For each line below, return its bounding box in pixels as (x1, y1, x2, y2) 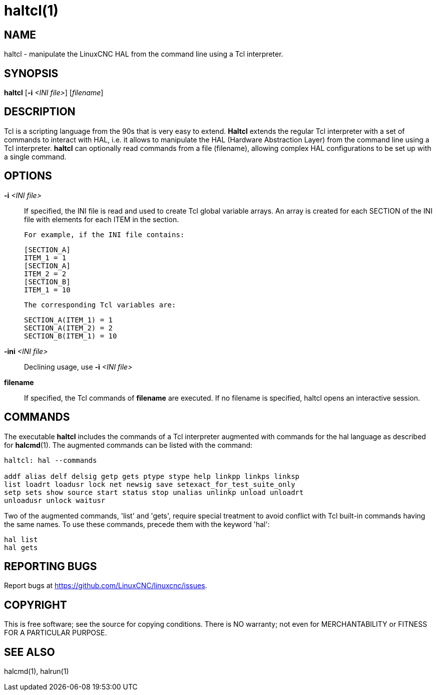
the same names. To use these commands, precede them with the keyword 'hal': (4, 519, 270, 529)
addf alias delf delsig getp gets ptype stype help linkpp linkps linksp (4, 472, 300, 480)
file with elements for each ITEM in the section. (24, 215, 179, 224)
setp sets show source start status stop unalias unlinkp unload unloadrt (4, 488, 304, 496)
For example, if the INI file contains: (24, 230, 185, 239)
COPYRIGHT (4, 598, 67, 611)
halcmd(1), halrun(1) (4, 667, 69, 676)
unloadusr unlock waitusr (4, 496, 106, 504)
